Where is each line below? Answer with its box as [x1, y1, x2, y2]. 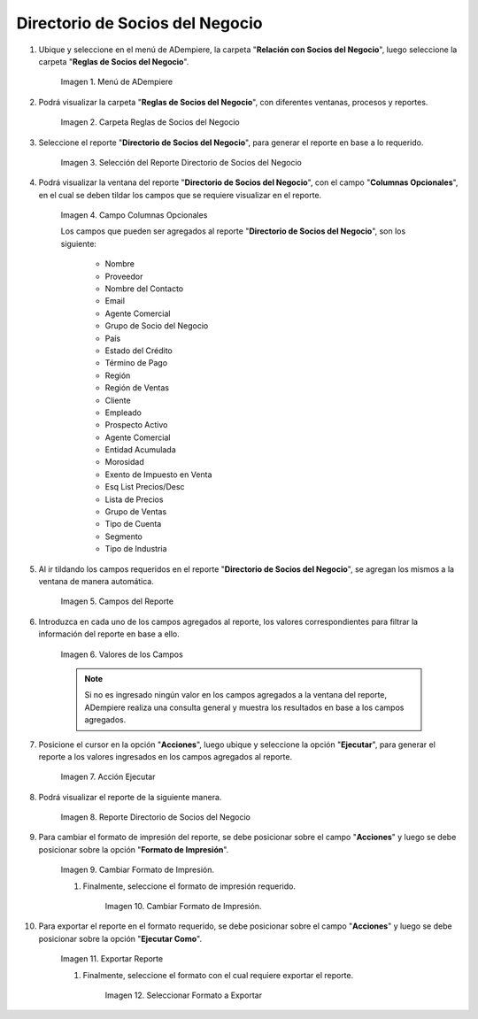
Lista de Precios [104, 494, 164, 505]
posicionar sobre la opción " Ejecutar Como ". [38, 933, 203, 944]
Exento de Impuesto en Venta [104, 469, 212, 480]
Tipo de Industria [104, 544, 167, 554]
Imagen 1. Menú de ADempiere [60, 76, 173, 88]
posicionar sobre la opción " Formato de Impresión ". [38, 844, 229, 854]
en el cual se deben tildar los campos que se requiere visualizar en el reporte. [38, 189, 322, 200]
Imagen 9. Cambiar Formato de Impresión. [60, 864, 214, 876]
